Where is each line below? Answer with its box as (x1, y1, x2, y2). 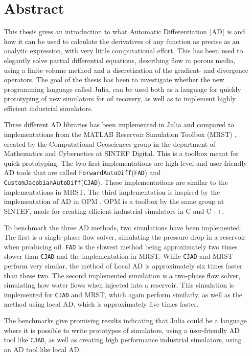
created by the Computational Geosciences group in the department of (4, 138, 216, 149)
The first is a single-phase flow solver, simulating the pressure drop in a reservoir (4, 232, 246, 242)
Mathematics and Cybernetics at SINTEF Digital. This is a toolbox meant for (4, 148, 239, 158)
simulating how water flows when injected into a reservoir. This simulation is (4, 280, 234, 290)
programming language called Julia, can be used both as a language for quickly (4, 84, 241, 94)
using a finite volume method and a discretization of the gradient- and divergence (4, 65, 249, 75)
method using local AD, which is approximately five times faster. (4, 299, 199, 309)
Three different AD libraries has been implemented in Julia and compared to (4, 119, 234, 130)
